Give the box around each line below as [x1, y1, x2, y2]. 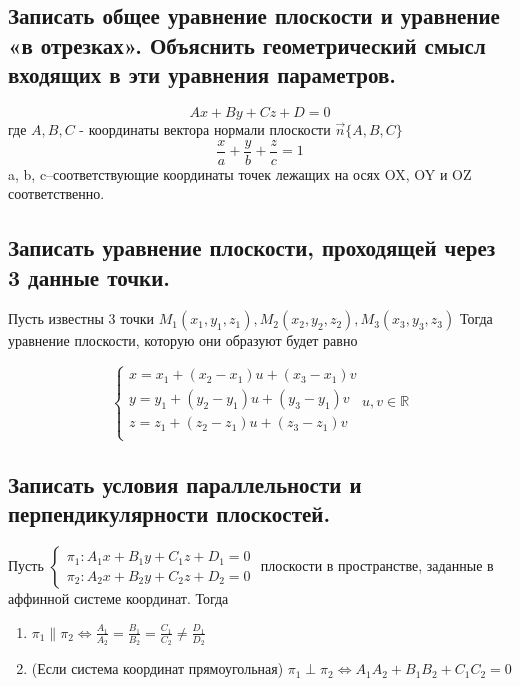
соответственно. [8, 183, 105, 204]
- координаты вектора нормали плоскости [79, 118, 331, 139]
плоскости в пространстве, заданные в [260, 555, 494, 576]
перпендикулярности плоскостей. [8, 498, 331, 529]
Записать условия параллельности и [8, 469, 362, 500]
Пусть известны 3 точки [8, 308, 155, 329]
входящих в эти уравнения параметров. [8, 59, 396, 90]
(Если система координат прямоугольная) [31, 658, 284, 679]
